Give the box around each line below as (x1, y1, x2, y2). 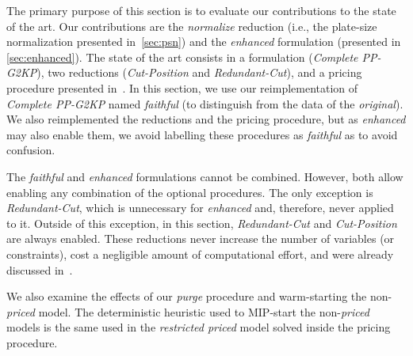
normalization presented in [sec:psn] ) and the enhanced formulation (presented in (6, 33, 401, 50)
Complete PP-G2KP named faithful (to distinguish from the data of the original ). (6, 95, 403, 112)
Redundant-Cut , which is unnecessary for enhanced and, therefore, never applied (6, 199, 394, 216)
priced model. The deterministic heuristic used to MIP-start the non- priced (6, 303, 369, 320)
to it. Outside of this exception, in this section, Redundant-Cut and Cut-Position (6, 214, 397, 231)
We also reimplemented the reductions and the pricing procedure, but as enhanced (6, 111, 406, 127)
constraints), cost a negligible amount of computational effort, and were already (6, 245, 394, 262)
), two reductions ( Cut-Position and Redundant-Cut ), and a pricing (36, 64, 362, 81)
